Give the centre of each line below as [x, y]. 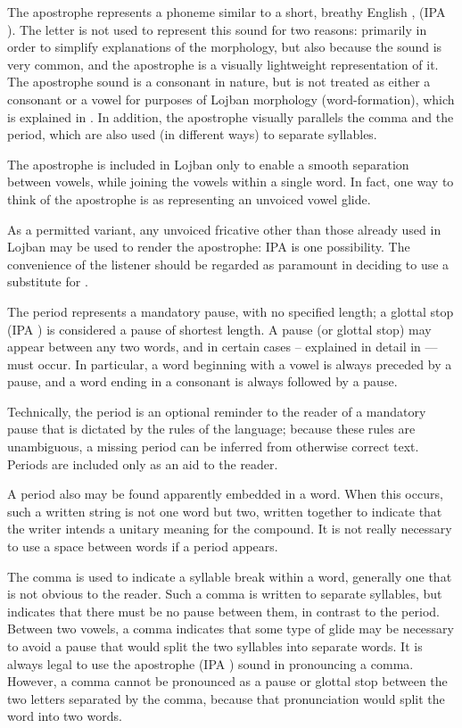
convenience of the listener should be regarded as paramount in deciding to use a [228, 264]
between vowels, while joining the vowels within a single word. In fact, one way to [231, 182]
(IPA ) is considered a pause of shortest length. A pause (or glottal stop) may [219, 329]
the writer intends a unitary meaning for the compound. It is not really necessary [230, 529]
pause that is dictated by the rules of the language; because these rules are [211, 429]
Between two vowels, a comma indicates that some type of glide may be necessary [231, 629]
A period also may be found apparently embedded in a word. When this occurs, [225, 494]
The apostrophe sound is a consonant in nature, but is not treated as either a [219, 82]
